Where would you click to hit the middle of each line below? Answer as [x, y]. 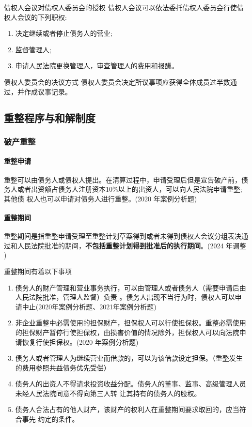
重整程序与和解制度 [50, 117]
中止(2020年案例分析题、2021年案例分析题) [89, 306]
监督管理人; [33, 49]
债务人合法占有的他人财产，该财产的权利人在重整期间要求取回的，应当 [127, 409]
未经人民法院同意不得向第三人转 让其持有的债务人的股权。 [108, 393]
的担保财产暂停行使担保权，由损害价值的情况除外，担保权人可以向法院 [127, 332]
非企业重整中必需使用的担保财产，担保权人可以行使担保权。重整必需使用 [131, 323]
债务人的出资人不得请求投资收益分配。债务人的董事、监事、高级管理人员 [131, 384]
